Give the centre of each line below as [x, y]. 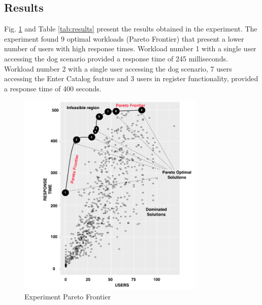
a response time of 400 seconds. [53, 88]
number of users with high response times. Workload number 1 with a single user [130, 48]
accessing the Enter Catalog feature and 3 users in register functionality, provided [131, 78]
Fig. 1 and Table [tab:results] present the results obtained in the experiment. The [131, 29]
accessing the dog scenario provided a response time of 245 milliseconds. [116, 58]
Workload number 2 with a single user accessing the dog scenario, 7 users [118, 68]
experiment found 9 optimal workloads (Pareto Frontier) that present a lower [124, 38]
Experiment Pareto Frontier [68, 296]
